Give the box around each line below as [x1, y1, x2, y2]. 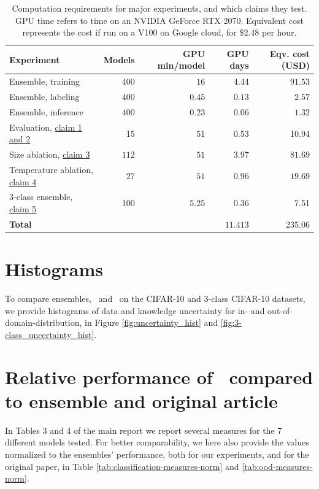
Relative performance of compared [5, 364, 313, 389]
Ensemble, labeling [9, 90, 80, 103]
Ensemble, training [9, 75, 80, 88]
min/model [157, 59, 206, 72]
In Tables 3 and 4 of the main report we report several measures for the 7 [5, 423, 282, 436]
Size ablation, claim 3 [9, 148, 90, 161]
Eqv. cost [269, 47, 310, 60]
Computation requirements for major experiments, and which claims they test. [12, 2, 307, 14]
